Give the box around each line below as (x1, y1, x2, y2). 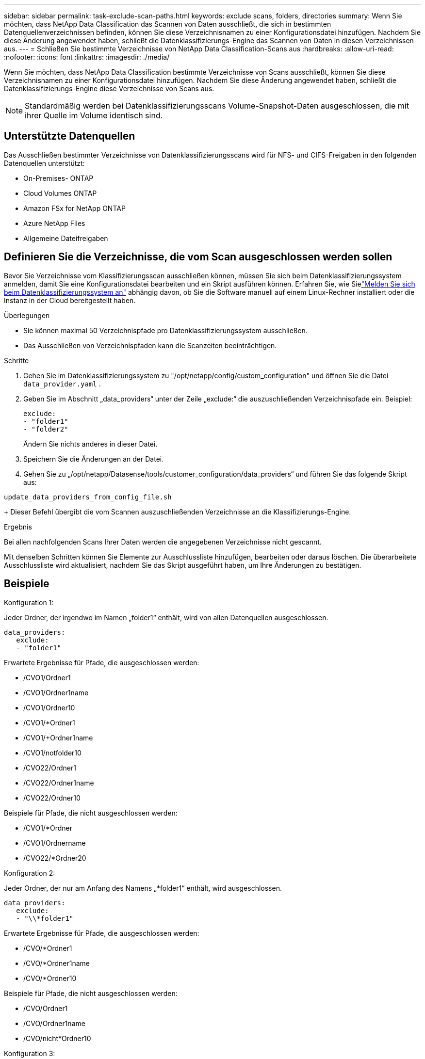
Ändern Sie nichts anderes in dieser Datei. (23, 439, 158, 448)
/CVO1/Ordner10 (23, 703, 75, 712)
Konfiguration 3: (4, 1049, 55, 1058)
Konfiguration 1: (4, 598, 54, 607)
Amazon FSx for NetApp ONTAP (23, 204, 126, 212)
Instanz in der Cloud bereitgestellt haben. (4, 296, 136, 305)
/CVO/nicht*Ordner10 (23, 1034, 91, 1043)
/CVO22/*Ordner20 (23, 853, 86, 862)
